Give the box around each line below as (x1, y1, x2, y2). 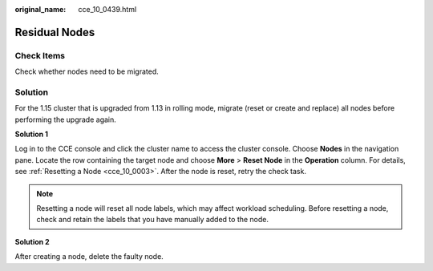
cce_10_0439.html (78, 5, 137, 14)
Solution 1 (14, 129, 48, 140)
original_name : (14, 5, 67, 14)
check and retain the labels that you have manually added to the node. (36, 215, 269, 224)
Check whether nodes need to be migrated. (14, 67, 160, 76)
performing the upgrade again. (14, 115, 116, 124)
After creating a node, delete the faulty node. (14, 252, 164, 261)
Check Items (14, 50, 66, 61)
